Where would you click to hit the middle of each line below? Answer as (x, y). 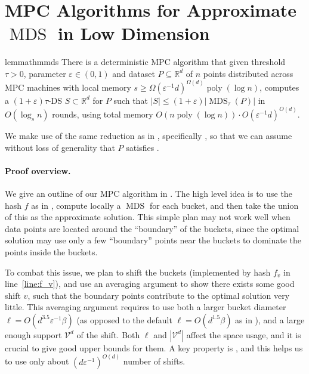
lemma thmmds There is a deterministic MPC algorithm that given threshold (145, 62)
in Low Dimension (134, 33)
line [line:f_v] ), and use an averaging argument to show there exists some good (150, 284)
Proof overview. (38, 170)
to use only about (37, 361)
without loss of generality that (60, 147)
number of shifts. (154, 361)
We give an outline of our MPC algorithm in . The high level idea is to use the (149, 193)
